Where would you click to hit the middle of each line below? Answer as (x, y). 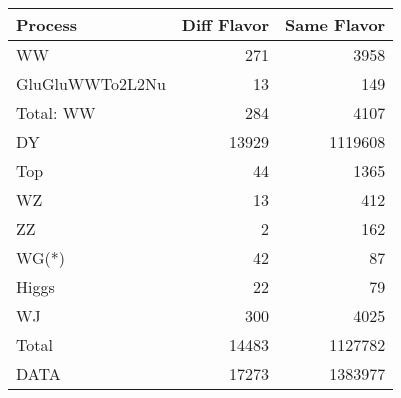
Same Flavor (335, 24)
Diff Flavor (225, 24)
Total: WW (56, 112)
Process (47, 24)
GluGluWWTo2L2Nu (91, 83)
